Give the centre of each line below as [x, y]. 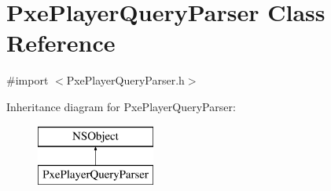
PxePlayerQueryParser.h [125, 80]
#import [28, 80]
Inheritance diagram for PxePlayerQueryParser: [121, 106]
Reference [61, 43]
